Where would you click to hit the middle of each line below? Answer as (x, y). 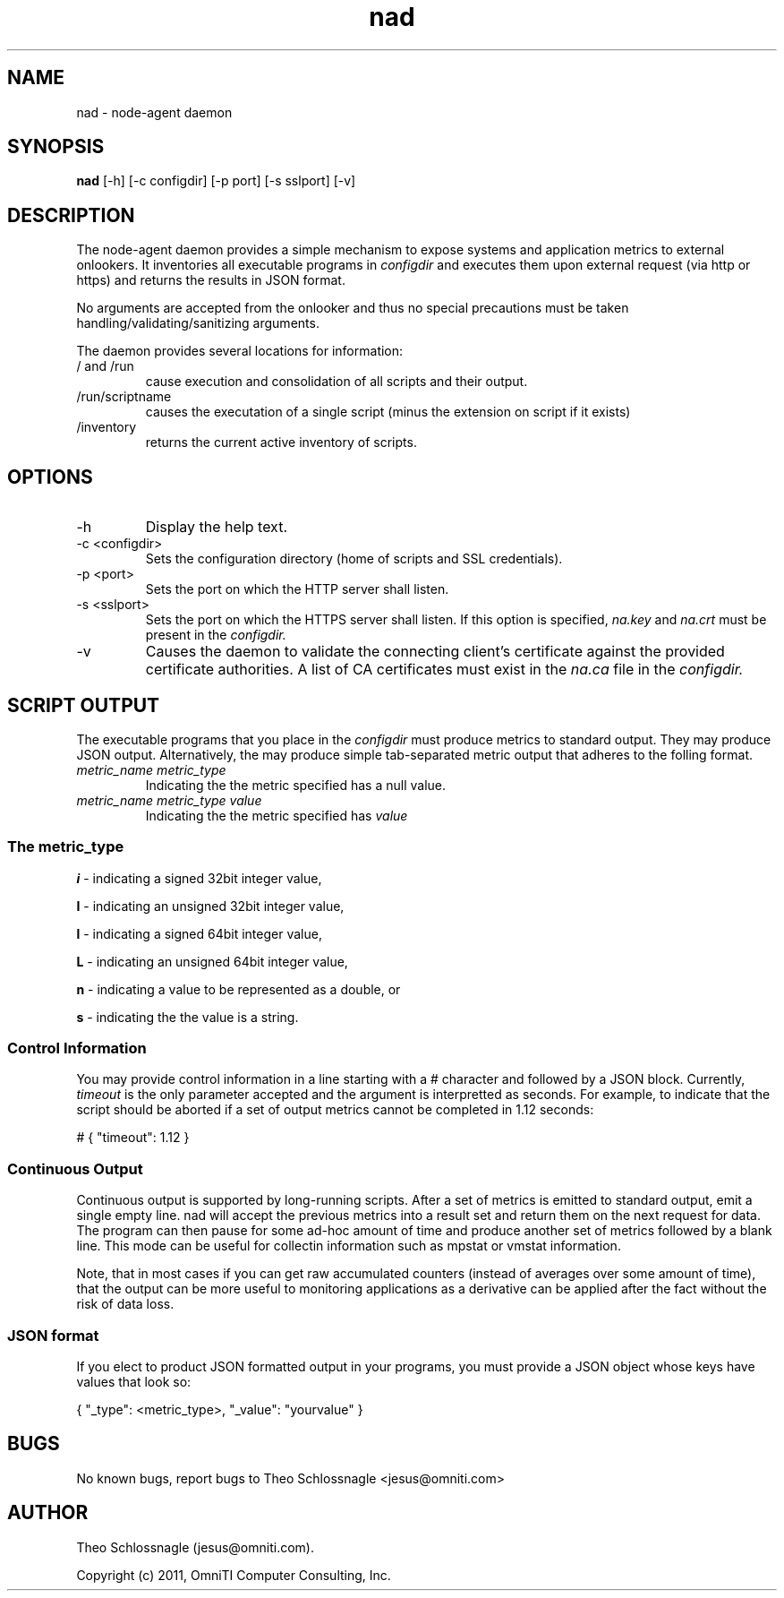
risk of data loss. (125, 1304)
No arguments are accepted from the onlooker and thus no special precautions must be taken (353, 308)
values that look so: (134, 1381)
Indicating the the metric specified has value (277, 815)
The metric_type (66, 847)
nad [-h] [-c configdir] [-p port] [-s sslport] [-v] (216, 181)
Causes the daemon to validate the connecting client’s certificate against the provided (435, 652)
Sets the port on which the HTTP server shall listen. (297, 589)
